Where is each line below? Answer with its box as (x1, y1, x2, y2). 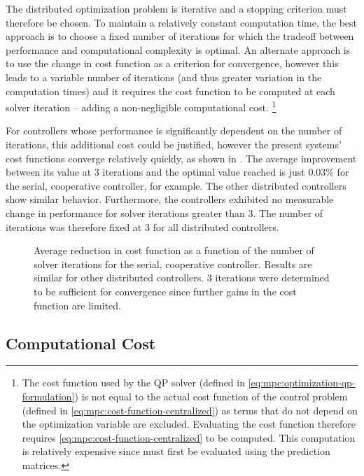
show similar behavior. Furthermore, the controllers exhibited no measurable (6, 192, 334, 206)
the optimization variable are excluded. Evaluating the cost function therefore (22, 416, 356, 431)
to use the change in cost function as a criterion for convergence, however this (6, 56, 339, 71)
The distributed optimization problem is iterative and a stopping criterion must (6, 1, 347, 15)
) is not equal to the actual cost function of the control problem (74, 388, 348, 403)
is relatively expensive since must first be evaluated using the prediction (22, 444, 330, 458)
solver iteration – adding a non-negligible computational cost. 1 (6, 98, 276, 114)
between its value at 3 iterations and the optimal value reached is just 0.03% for (6, 164, 349, 179)
